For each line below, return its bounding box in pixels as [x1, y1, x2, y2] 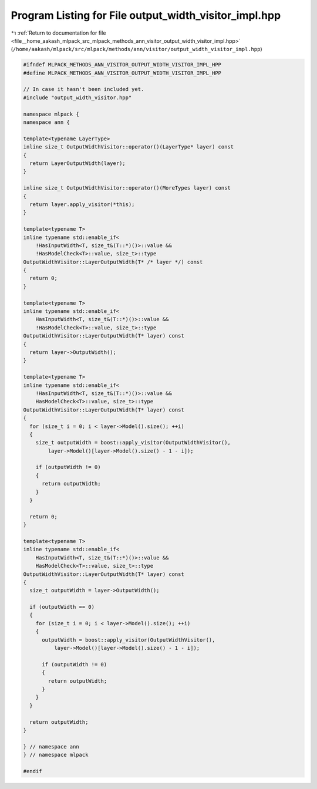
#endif [23, 768, 42, 774]
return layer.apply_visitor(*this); [29, 201, 135, 208]
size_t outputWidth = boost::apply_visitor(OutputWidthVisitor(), [35, 439, 231, 446]
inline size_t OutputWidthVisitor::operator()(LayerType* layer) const [23, 144, 234, 150]
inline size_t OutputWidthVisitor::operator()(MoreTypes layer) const [23, 185, 231, 191]
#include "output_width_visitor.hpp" [23, 94, 132, 101]
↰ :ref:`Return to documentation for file [11, 29, 106, 36]
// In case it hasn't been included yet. [23, 86, 144, 93]
